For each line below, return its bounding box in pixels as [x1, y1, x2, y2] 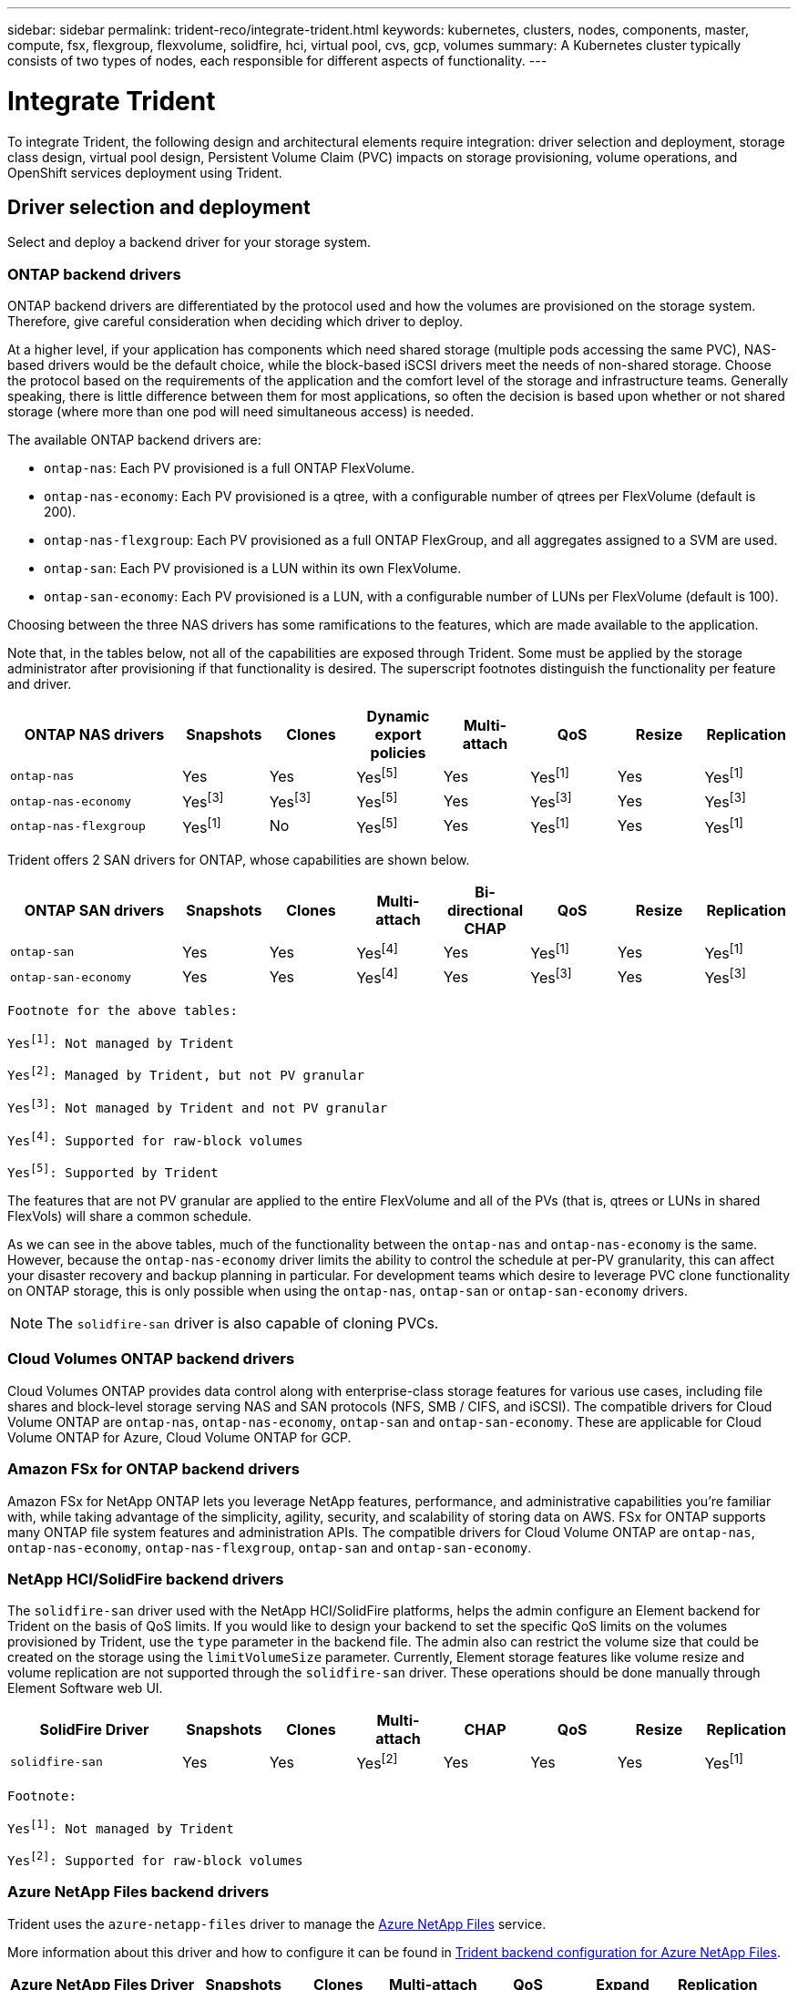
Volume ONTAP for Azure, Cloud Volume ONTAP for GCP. [7, 1429, 352, 1445]
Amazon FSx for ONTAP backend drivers [7, 1460, 300, 1479]
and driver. [7, 676, 72, 692]
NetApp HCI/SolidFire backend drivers [7, 1569, 284, 1588]
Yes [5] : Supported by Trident [7, 1162, 219, 1181]
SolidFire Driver [39, 1720, 149, 1739]
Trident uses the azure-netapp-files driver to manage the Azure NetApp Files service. [7, 1915, 547, 1932]
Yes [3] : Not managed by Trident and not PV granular [7, 1097, 388, 1115]
